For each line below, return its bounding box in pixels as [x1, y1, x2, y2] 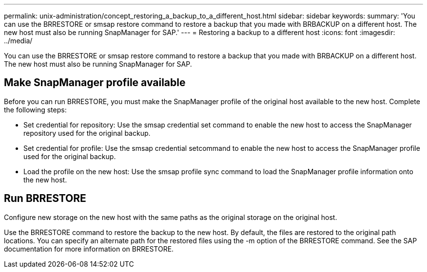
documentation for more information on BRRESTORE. [4, 244, 174, 253]
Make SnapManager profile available [4, 76, 186, 89]
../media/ [4, 36, 33, 45]
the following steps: [4, 105, 67, 114]
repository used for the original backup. [23, 128, 151, 137]
